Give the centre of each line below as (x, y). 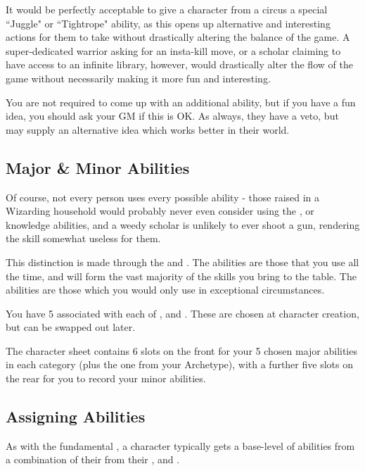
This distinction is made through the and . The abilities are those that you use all (182, 262)
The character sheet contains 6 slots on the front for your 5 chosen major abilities (181, 350)
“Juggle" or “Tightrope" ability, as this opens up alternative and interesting (168, 23)
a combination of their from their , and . (93, 459)
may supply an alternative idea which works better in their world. (148, 129)
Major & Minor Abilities (98, 167)
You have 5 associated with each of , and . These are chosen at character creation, (182, 313)
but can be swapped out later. (71, 327)
